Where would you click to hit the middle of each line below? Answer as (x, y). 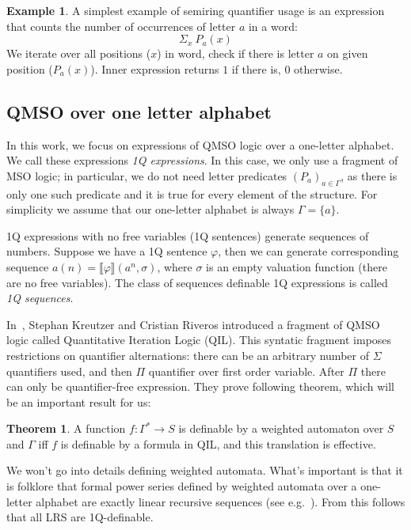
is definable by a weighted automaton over (281, 428)
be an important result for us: (79, 401)
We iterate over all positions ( (79, 53)
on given (348, 53)
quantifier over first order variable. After (246, 371)
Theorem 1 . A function (66, 428)
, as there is (369, 175)
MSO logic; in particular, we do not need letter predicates (147, 175)
